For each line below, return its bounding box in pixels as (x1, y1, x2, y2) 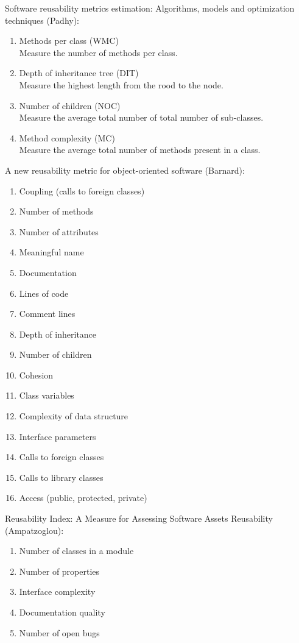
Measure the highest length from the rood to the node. (19, 78, 223, 91)
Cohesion (19, 368, 54, 381)
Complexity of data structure (19, 410, 128, 422)
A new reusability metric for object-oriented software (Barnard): (5, 163, 245, 176)
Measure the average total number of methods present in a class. (19, 143, 261, 156)
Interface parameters (19, 430, 96, 442)
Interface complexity (19, 585, 96, 598)
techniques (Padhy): (5, 13, 80, 26)
